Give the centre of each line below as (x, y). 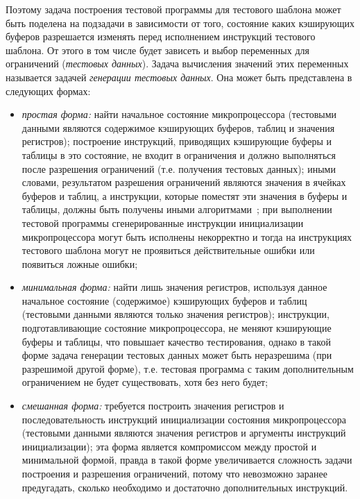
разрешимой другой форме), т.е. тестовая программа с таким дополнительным (188, 368)
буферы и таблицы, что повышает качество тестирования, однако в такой (176, 341)
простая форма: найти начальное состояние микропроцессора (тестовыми (179, 114)
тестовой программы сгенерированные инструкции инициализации (163, 222)
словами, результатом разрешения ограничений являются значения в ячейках (184, 182)
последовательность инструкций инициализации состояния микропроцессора (184, 419)
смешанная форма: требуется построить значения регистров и (153, 406)
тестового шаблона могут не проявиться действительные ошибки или (168, 250)
